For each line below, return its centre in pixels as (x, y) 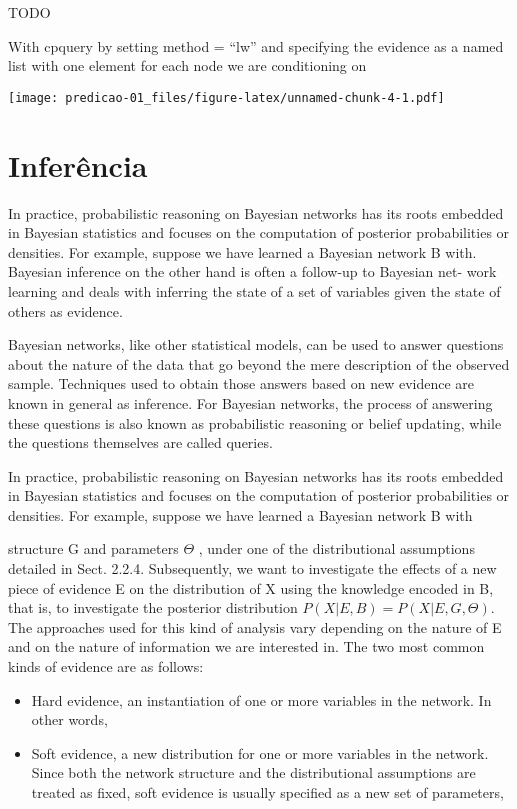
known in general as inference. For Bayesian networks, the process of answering (250, 402)
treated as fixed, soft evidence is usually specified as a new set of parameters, (267, 792)
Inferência (78, 164)
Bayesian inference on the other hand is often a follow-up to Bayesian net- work (252, 271)
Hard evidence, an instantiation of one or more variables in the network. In (261, 699)
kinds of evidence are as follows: (106, 666)
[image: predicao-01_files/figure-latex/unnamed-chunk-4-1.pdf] (226, 97)
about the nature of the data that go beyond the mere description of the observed (259, 363)
